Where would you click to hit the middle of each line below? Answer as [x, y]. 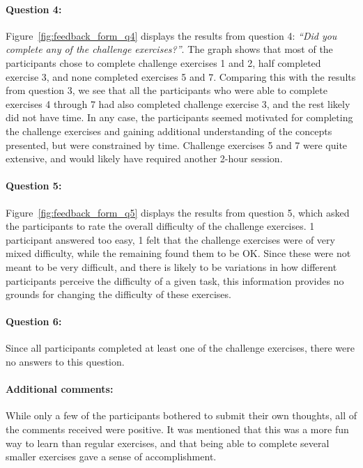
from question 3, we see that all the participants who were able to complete [167, 90]
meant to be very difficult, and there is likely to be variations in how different [171, 266]
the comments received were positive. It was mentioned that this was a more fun [177, 429]
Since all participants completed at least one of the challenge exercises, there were [180, 348]
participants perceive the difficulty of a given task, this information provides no [175, 280]
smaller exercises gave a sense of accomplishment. [111, 457]
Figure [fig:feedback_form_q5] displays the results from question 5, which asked [178, 212]
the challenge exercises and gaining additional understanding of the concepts [169, 131]
